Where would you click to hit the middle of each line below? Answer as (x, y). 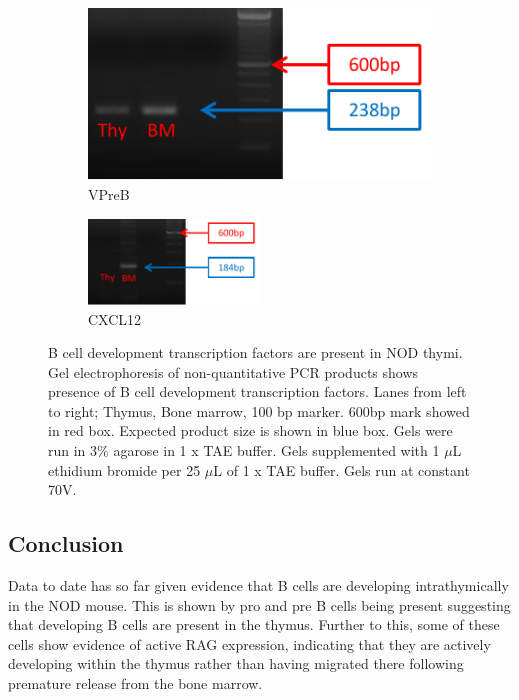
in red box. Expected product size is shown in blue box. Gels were (250, 430)
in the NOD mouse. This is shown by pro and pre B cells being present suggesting (259, 604)
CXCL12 (115, 318)
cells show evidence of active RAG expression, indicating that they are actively (249, 643)
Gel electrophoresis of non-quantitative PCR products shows (233, 371)
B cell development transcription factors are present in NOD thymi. (255, 352)
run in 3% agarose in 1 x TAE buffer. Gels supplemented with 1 (244, 450)
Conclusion (66, 543)
